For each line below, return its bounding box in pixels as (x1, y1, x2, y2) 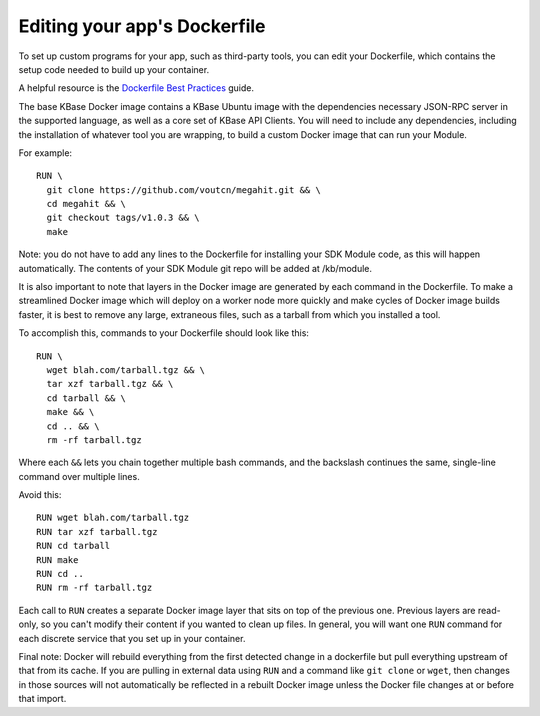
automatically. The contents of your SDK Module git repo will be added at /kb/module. (18, 262, 373, 274)
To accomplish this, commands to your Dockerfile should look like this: (18, 327, 310, 339)
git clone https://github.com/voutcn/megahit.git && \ (46, 184, 322, 195)
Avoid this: (18, 489, 62, 501)
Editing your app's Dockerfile (18, 15, 266, 37)
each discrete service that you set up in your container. (18, 632, 246, 644)
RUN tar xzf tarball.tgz (36, 526, 158, 537)
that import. (18, 693, 67, 705)
